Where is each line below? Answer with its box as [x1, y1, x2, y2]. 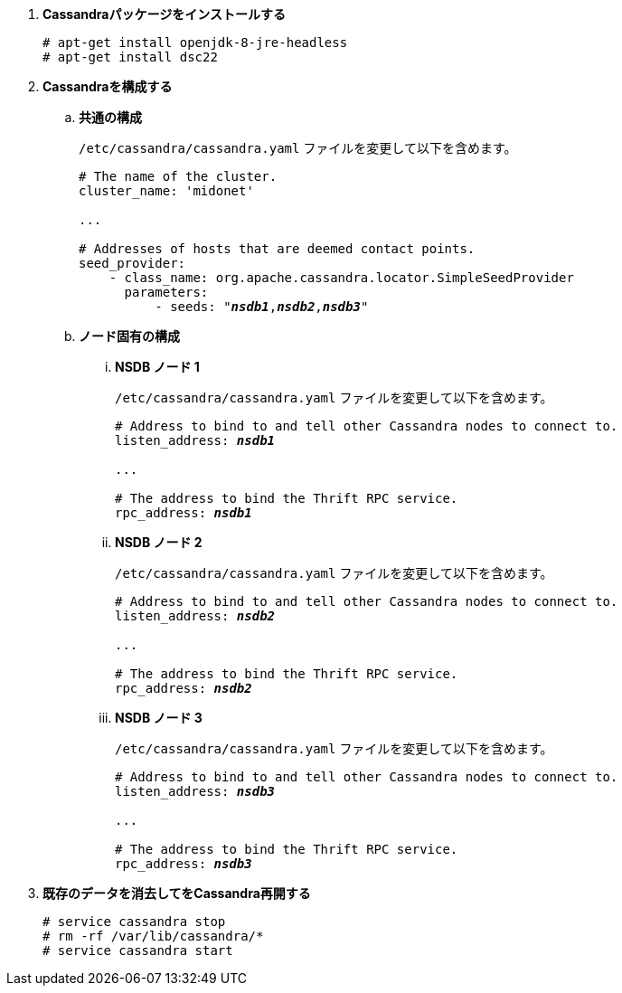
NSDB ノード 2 [115, 534, 203, 550]
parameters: [124, 285, 209, 299]
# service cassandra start [42, 943, 233, 958]
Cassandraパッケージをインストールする [42, 6, 286, 22]
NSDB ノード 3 [115, 710, 203, 725]
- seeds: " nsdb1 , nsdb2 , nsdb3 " [155, 299, 369, 314]
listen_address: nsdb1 [115, 433, 276, 448]
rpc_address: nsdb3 [115, 856, 252, 871]
